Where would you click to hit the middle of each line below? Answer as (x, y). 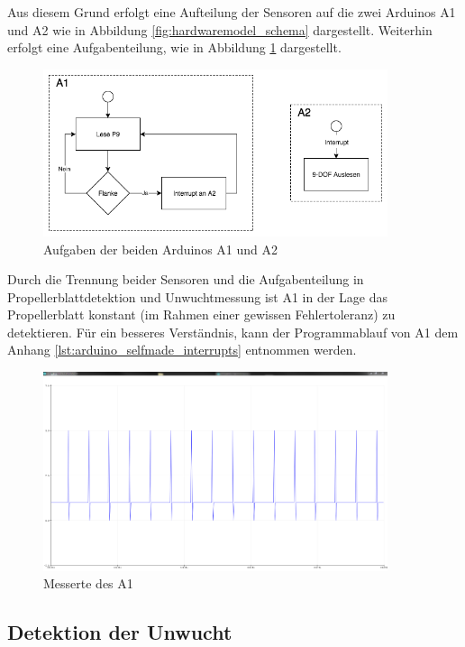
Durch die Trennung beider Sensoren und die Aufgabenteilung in (186, 279)
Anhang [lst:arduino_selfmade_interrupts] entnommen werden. (182, 350)
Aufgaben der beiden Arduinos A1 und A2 (160, 249)
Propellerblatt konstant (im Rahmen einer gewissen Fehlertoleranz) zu (201, 314)
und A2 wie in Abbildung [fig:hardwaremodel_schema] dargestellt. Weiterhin (220, 29)
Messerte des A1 (88, 583)
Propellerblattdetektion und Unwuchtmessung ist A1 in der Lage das (198, 296)
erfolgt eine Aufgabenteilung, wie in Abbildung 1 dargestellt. (174, 47)
